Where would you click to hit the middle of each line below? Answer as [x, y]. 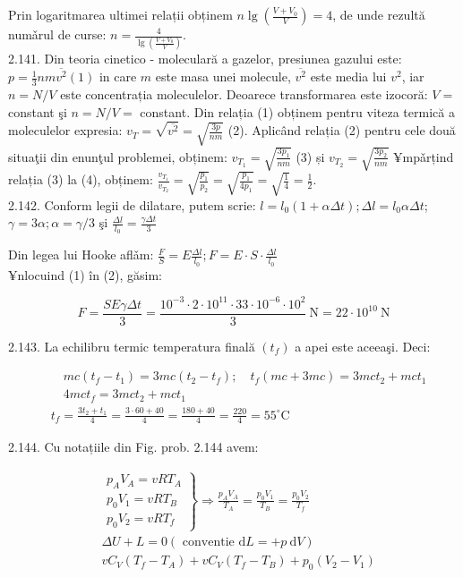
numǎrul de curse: [57, 34]
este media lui [348, 76]
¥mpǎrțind [423, 156]
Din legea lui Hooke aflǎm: [81, 255]
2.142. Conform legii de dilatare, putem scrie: [132, 204]
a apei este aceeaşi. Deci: [363, 346]
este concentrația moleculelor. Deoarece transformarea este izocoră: [244, 94]
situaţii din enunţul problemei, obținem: [118, 156]
